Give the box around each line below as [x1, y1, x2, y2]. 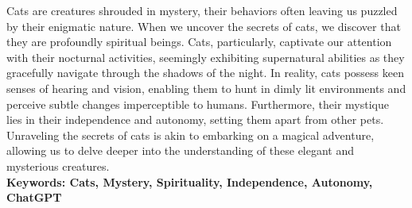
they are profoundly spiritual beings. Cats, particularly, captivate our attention [6, 33, 392, 50]
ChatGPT [6, 189, 62, 206]
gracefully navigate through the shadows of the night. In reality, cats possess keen [6, 64, 404, 81]
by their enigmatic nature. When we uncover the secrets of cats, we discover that [6, 17, 401, 34]
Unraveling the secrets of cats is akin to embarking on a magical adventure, [6, 126, 375, 143]
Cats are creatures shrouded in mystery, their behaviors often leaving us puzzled [6, 2, 398, 18]
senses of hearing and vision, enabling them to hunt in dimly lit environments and [6, 79, 406, 96]
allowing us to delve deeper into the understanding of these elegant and [6, 142, 355, 159]
